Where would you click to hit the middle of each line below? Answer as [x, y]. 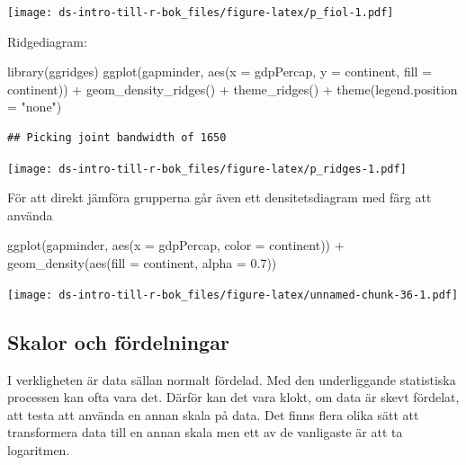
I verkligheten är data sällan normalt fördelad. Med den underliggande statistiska [232, 379]
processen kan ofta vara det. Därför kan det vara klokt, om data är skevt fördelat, [233, 397]
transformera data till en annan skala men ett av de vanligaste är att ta [205, 432]
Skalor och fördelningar [118, 341]
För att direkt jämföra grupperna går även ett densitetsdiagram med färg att [220, 197]
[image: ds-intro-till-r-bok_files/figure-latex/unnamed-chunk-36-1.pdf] [233, 295]
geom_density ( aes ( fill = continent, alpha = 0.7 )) [142, 263]
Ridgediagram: [47, 41]
